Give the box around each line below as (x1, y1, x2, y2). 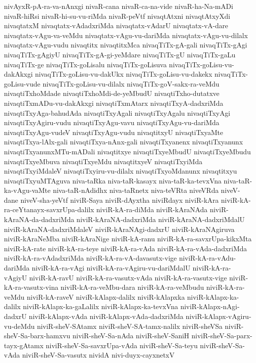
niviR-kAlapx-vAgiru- (185, 311, 252, 321)
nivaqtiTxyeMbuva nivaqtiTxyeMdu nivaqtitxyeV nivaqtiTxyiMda (4, 156, 203, 166)
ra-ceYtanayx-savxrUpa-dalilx (4, 204, 94, 215)
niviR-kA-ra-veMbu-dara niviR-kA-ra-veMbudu (60, 282, 204, 292)
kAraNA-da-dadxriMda (4, 214, 74, 225)
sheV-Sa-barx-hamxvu (4, 330, 71, 341)
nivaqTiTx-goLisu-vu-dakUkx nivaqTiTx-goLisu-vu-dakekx (35, 69, 213, 79)
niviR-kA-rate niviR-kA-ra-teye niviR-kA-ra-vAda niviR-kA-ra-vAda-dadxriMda (4, 243, 247, 253)
